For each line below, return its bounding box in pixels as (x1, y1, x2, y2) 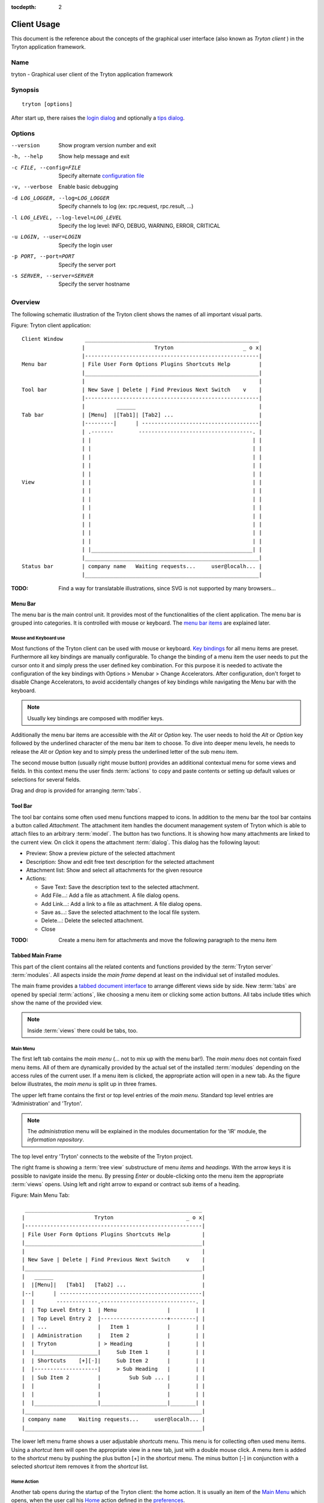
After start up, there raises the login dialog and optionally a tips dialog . (11, 114, 185, 121)
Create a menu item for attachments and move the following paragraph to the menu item (58, 937, 277, 944)
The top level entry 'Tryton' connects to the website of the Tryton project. (11, 1153, 193, 1160)
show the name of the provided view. (11, 999, 103, 1006)
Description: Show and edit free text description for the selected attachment (26, 858, 215, 865)
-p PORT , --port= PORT (11, 253, 75, 260)
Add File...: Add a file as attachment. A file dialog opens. (41, 892, 180, 899)
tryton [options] (22, 101, 73, 108)
